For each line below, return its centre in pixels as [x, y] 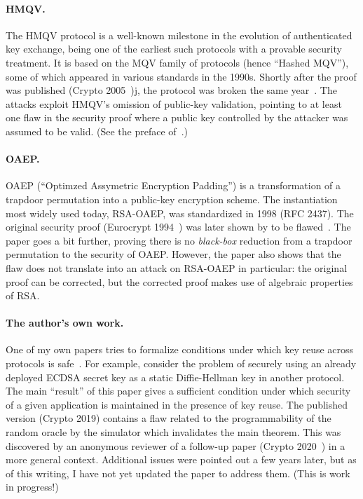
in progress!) [32, 487]
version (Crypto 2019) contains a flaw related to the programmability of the [169, 418]
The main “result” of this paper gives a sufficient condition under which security [178, 391]
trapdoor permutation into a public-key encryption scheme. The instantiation [172, 199]
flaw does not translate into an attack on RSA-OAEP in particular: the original [177, 267]
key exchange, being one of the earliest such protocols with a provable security [174, 49]
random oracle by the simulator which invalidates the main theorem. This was [173, 432]
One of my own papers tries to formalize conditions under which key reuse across [180, 349]
